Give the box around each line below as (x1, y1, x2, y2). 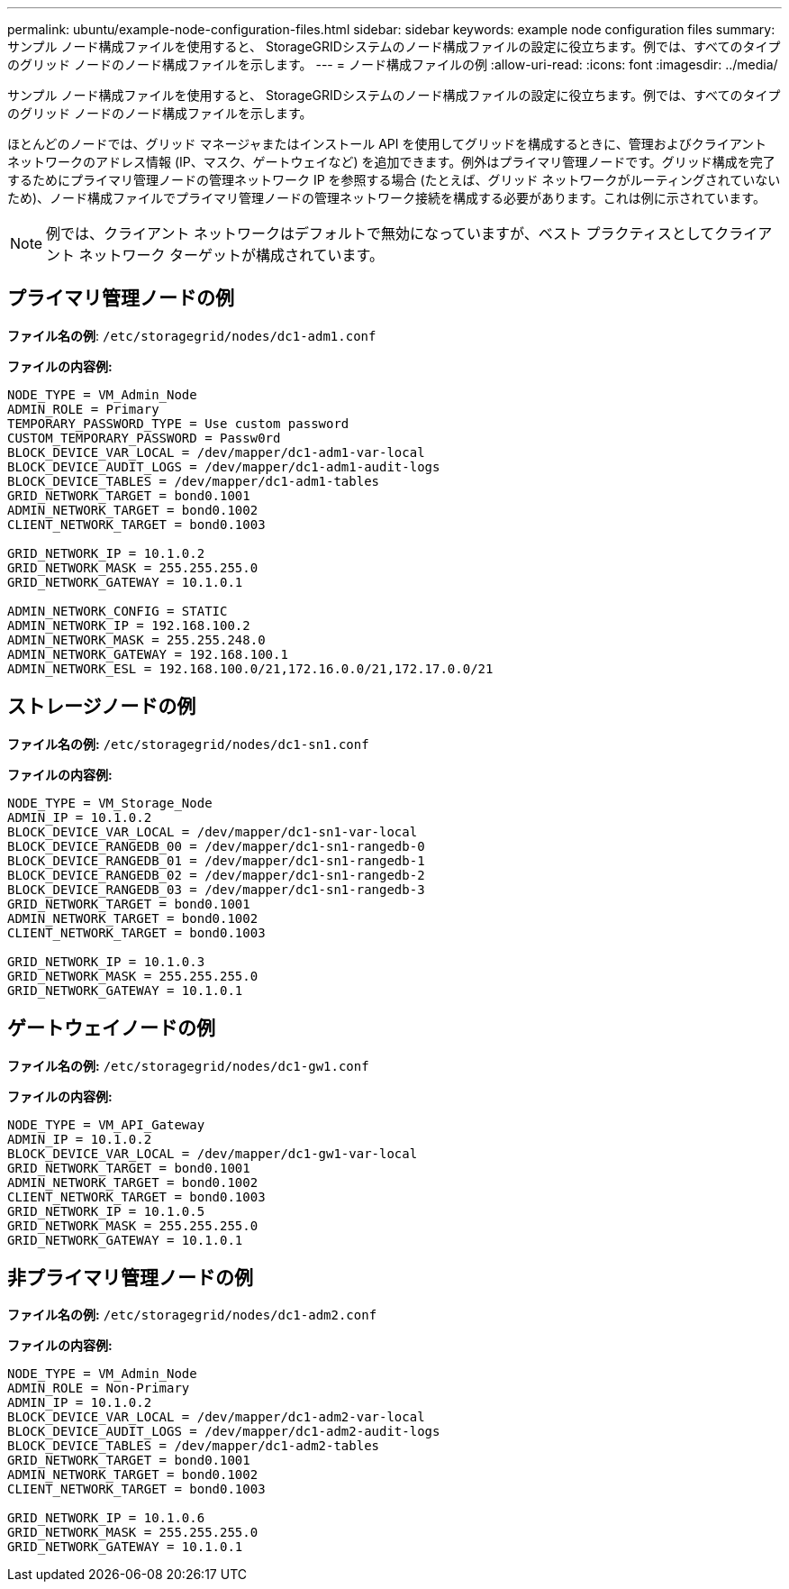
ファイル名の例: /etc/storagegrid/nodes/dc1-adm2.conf (7, 1307, 377, 1323)
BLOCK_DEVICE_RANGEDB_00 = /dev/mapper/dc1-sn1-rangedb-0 (7, 838, 425, 854)
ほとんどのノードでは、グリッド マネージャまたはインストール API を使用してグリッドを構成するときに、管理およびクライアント (7, 136, 767, 151)
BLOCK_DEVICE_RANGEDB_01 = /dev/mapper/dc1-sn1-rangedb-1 (7, 853, 425, 868)
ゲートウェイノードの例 (7, 1017, 215, 1040)
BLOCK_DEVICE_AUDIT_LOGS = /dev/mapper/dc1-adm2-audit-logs (7, 1424, 440, 1439)
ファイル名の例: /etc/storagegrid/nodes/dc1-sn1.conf (7, 735, 369, 752)
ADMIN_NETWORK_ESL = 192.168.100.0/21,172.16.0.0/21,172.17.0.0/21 (7, 661, 494, 676)
